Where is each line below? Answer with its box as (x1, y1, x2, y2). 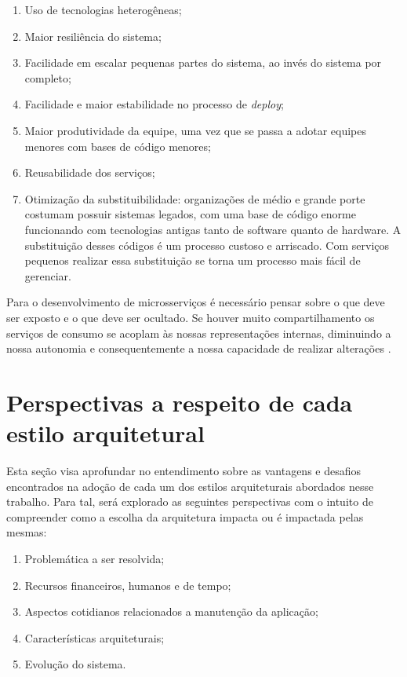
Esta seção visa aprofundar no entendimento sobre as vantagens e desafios (6, 463, 362, 478)
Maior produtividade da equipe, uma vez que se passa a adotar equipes (24, 122, 367, 138)
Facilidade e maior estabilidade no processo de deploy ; (24, 96, 284, 112)
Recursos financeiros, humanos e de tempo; (24, 576, 231, 593)
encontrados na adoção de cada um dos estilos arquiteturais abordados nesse (6, 478, 374, 494)
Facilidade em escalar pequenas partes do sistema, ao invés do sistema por (24, 54, 382, 71)
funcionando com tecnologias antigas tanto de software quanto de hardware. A (24, 221, 402, 237)
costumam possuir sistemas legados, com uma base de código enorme (24, 206, 356, 222)
